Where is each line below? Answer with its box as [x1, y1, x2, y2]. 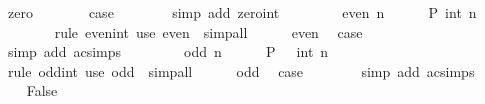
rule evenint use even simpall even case [54, 21, 363, 42]
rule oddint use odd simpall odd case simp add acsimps [7, 60, 475, 81]
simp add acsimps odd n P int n [7, 41, 329, 62]
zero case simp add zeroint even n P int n [7, 2, 477, 22]
